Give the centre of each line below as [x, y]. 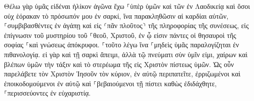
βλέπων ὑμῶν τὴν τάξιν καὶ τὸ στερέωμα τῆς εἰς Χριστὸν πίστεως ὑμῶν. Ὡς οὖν [119, 64]
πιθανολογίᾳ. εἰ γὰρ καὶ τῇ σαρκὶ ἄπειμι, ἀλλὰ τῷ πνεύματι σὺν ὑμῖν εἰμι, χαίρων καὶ [126, 54]
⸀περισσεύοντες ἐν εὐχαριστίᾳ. [47, 93]
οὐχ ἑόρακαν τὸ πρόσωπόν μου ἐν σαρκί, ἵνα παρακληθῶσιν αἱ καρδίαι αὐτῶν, [116, 16]
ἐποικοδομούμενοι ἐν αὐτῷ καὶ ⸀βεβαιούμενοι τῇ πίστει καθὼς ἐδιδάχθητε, [110, 83]
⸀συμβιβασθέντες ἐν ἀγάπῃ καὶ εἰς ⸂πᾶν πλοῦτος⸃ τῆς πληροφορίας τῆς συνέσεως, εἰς [127, 25]
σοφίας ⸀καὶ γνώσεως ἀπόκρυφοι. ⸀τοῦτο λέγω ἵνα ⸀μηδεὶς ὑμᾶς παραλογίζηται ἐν [122, 45]
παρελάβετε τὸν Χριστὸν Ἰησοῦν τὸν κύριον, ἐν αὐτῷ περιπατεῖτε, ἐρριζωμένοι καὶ [122, 74]
